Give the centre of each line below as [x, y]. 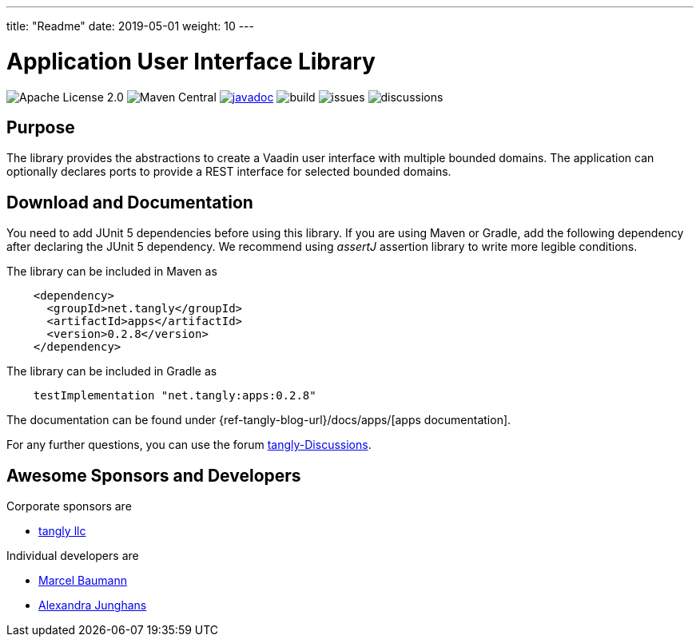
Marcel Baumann [83, 581]
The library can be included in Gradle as [112, 371]
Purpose [41, 127]
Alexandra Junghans [93, 605]
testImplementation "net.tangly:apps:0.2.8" [175, 396]
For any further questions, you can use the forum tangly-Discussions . [189, 445]
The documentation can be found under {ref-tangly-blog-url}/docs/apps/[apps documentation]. [259, 420]
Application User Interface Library [191, 61]
